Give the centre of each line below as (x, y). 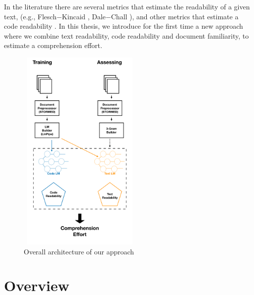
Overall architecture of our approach (79, 251)
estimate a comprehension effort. (53, 45)
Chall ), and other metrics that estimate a (175, 16)
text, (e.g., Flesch (30, 16)
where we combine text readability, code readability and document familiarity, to (127, 35)
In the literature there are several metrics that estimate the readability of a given (127, 6)
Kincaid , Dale (84, 16)
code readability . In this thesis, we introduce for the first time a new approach (124, 26)
